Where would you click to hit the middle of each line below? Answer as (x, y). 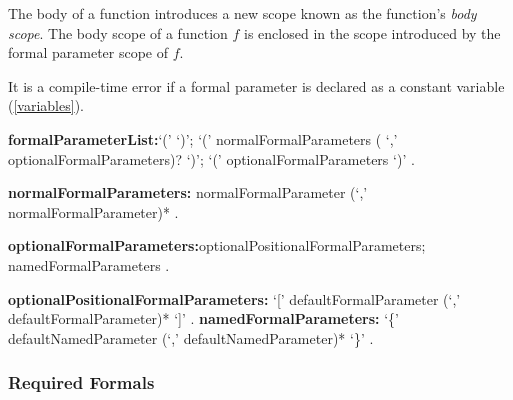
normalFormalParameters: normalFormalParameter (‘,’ (188, 192)
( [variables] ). (46, 105)
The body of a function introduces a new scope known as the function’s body (242, 13)
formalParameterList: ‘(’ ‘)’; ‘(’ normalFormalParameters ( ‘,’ (203, 138)
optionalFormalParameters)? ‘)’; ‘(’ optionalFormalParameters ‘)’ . (211, 158)
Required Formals (81, 382)
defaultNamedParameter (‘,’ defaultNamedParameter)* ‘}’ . (191, 337)
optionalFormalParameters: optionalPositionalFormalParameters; (217, 245)
